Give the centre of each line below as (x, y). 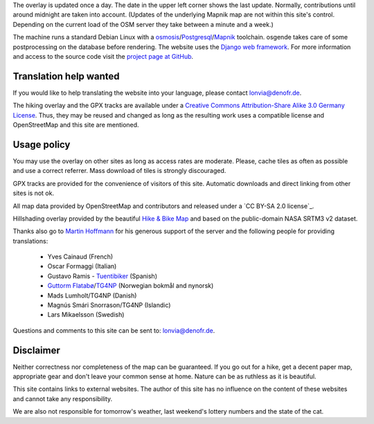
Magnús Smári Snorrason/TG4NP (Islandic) (109, 305)
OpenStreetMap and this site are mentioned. (76, 125)
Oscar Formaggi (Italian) (82, 266)
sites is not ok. (34, 193)
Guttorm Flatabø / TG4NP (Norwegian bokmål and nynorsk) (131, 286)
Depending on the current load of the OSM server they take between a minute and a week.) (143, 24)
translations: (30, 241)
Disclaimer (36, 350)
